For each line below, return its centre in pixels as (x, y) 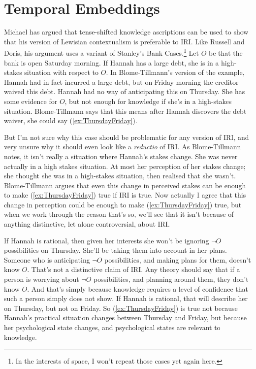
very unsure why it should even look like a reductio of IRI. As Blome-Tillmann (123, 147)
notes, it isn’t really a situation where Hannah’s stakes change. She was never (121, 156)
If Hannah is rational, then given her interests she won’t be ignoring (107, 240)
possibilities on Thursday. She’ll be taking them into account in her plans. (115, 250)
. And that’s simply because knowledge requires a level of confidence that (138, 288)
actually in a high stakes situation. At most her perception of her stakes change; (125, 166)
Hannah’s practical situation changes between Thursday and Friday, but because (126, 318)
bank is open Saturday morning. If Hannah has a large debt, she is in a (112, 62)
